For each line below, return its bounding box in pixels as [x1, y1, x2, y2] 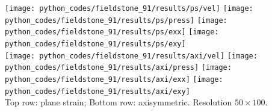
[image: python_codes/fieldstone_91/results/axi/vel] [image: [5, 51, 258, 60]
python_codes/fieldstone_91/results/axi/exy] [5, 87, 190, 96]
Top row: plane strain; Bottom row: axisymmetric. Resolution [5, 96, 232, 108]
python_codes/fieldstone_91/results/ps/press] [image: [5, 16, 227, 25]
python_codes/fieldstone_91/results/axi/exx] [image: [5, 75, 223, 84]
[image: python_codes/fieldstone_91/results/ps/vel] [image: [5, 4, 253, 13]
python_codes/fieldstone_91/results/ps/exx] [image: [5, 28, 219, 37]
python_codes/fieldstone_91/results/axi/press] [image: [5, 63, 232, 72]
